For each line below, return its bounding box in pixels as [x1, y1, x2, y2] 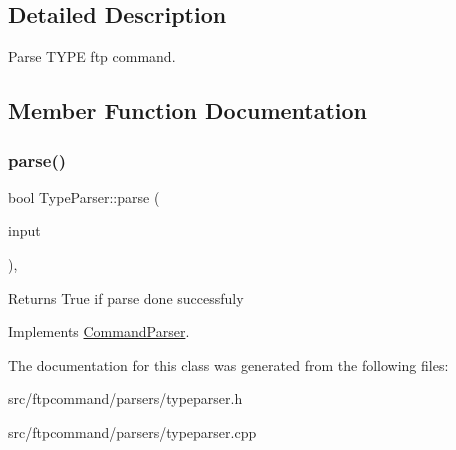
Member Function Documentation [8, 95, 368, 126]
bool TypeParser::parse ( [8, 186, 160, 207]
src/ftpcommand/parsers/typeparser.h [8, 388, 243, 409]
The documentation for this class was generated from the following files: [8, 354, 449, 375]
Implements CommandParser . [8, 321, 190, 342]
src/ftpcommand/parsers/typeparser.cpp [8, 421, 257, 442]
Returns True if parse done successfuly [8, 287, 244, 308]
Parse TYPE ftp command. [8, 46, 176, 67]
